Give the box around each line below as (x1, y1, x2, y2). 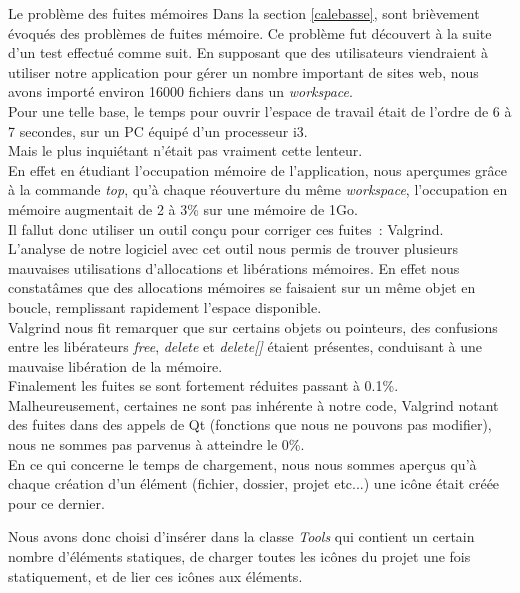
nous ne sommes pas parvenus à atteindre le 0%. (8, 434, 305, 455)
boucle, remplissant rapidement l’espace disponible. (8, 296, 322, 317)
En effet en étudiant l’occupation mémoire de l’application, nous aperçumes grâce (8, 159, 508, 180)
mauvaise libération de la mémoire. (8, 355, 223, 376)
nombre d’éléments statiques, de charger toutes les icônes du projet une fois (8, 546, 471, 567)
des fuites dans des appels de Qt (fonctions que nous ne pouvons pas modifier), (8, 414, 492, 435)
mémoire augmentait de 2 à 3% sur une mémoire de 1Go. (8, 198, 358, 219)
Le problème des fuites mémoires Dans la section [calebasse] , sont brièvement (8, 3, 480, 23)
